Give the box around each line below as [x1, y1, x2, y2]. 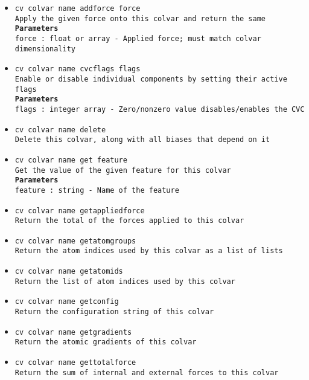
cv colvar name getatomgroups [14, 236, 136, 245]
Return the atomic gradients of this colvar [14, 338, 197, 347]
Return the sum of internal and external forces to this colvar [14, 368, 279, 377]
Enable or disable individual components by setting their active [14, 74, 287, 83]
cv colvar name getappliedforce [14, 206, 145, 215]
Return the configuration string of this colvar [14, 308, 214, 317]
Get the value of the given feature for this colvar [14, 166, 231, 175]
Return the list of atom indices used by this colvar [14, 277, 235, 286]
